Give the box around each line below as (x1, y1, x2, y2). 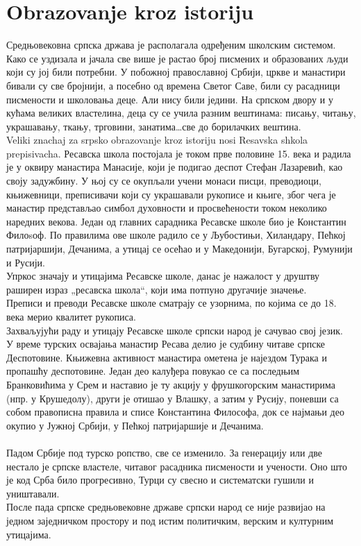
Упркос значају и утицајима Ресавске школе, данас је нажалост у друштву (6, 268, 320, 283)
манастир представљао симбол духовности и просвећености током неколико (6, 201, 327, 215)
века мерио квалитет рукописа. (6, 309, 136, 323)
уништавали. (6, 486, 60, 500)
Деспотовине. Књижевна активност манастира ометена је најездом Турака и (6, 350, 327, 364)
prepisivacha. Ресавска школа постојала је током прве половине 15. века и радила (6, 146, 351, 160)
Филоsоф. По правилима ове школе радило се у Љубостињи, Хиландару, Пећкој (6, 228, 346, 242)
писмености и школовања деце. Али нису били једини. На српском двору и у (6, 92, 333, 106)
